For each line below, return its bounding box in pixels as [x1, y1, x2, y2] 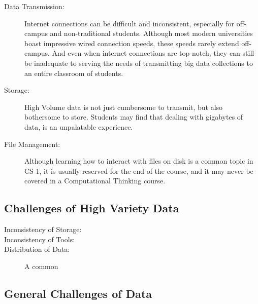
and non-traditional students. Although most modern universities [50, 28, 253, 39]
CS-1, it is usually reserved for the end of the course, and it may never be [24, 165, 253, 176]
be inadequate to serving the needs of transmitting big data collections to [24, 57, 253, 68]
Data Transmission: [4, 1, 64, 11]
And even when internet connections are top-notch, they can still [52, 48, 254, 58]
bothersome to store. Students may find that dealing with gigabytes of [24, 111, 243, 122]
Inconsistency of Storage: [4, 224, 82, 235]
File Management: [4, 138, 60, 149]
